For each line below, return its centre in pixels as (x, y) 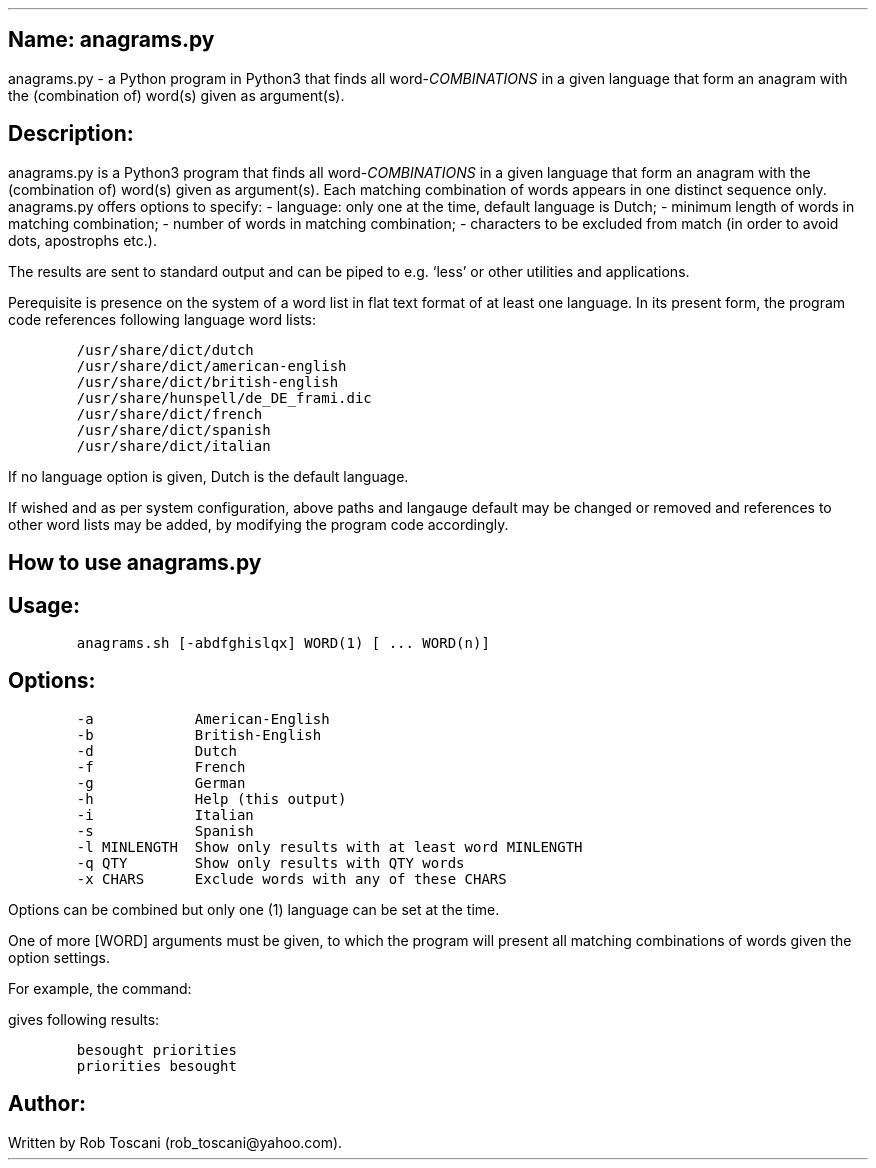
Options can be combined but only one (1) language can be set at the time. (254, 909)
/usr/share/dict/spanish (173, 429)
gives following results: (84, 1019)
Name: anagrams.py (111, 40)
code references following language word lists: (162, 319)
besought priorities (156, 1049)
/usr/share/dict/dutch (165, 349)
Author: (47, 1104)
